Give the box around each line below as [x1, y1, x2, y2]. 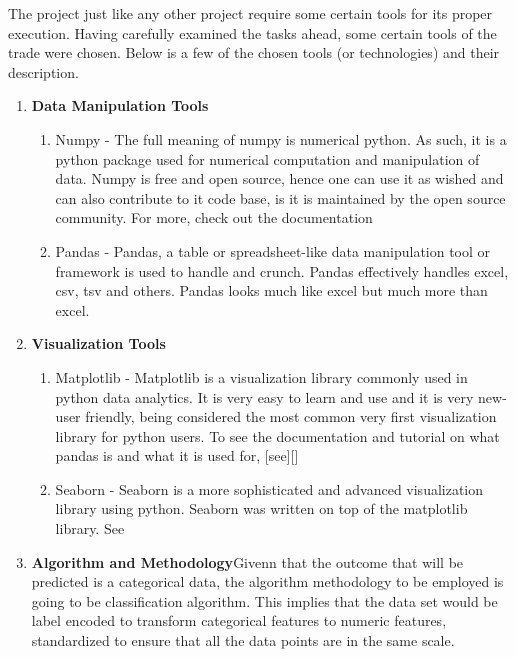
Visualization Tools [31, 333, 166, 354]
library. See [55, 518, 125, 539]
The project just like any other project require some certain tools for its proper [8, 3, 493, 23]
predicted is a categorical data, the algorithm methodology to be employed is [31, 571, 504, 592]
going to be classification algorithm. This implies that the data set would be [31, 590, 498, 611]
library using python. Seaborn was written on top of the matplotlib [55, 498, 468, 519]
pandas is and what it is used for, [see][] [55, 445, 299, 466]
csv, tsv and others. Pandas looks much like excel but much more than [55, 280, 488, 301]
